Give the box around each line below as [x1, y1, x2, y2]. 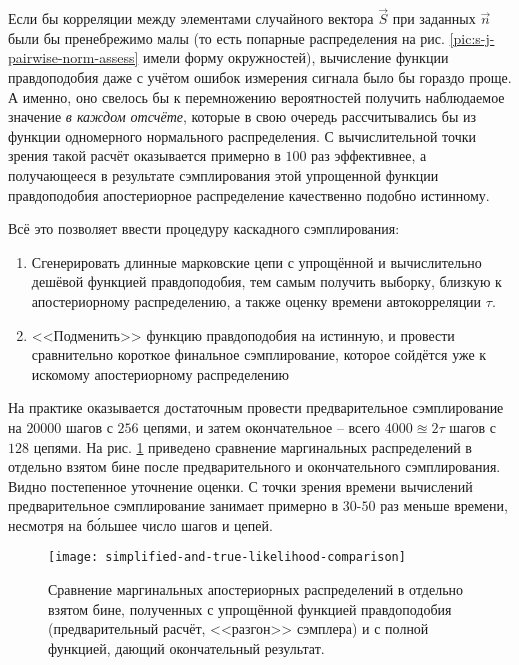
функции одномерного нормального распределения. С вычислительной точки [8, 125, 476, 146]
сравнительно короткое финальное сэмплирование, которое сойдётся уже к [31, 344, 487, 365]
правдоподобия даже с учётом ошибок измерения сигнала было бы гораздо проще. [8, 67, 512, 87]
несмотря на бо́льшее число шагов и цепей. [8, 514, 273, 535]
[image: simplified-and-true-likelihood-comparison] [48, 550, 406, 565]
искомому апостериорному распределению [31, 363, 290, 384]
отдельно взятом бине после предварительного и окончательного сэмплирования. [8, 456, 501, 477]
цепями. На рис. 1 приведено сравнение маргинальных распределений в [33, 436, 472, 457]
